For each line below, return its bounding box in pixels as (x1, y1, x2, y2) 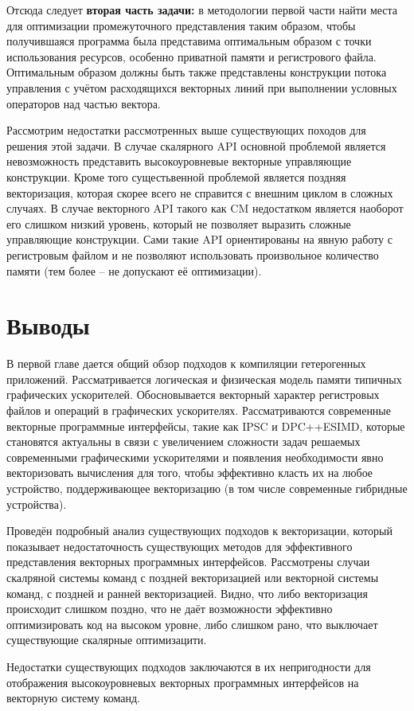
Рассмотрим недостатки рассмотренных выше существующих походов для (6, 122, 366, 139)
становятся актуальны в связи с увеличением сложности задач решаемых (6, 433, 361, 450)
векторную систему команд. (6, 690, 140, 706)
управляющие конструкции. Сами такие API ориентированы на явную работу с (6, 231, 393, 248)
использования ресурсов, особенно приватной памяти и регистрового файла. (6, 48, 377, 64)
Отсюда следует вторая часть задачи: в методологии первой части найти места (6, 2, 398, 18)
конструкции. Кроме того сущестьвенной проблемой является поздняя (6, 168, 346, 185)
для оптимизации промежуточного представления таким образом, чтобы (6, 17, 356, 33)
